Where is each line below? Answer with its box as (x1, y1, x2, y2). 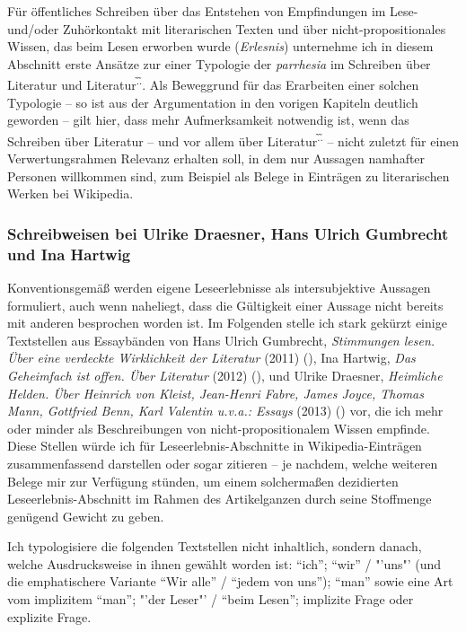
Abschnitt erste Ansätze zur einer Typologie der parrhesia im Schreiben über (7, 54, 431, 73)
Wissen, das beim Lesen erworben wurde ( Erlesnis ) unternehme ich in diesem (7, 37, 434, 56)
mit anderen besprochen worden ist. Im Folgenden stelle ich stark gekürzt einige (7, 313, 447, 332)
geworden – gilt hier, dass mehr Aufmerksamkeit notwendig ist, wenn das (7, 110, 409, 129)
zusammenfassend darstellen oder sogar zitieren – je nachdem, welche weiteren (7, 453, 438, 472)
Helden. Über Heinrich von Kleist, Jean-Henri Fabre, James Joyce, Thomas (7, 383, 424, 402)
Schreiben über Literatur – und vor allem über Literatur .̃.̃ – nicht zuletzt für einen (7, 128, 460, 150)
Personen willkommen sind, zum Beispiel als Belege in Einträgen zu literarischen (7, 166, 450, 185)
